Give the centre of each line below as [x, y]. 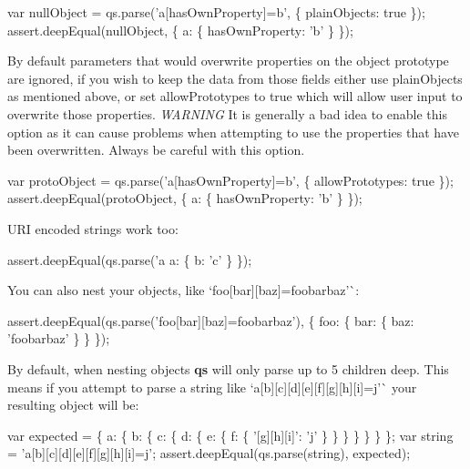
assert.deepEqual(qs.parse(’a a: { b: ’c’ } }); [130, 259]
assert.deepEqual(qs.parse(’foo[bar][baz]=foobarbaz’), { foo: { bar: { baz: [211, 320]
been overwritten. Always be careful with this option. [156, 150]
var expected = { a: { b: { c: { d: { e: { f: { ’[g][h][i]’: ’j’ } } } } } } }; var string [230, 435]
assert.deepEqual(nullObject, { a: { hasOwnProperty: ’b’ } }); [180, 30]
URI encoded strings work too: [93, 228]
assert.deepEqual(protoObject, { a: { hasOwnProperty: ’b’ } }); [185, 198]
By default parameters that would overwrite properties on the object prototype [228, 61]
